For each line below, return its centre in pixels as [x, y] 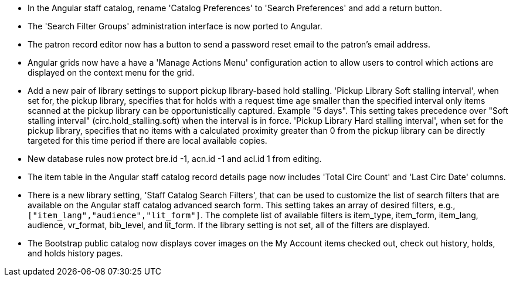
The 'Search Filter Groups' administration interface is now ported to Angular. [175, 26]
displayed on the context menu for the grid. [111, 72]
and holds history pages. [75, 253]
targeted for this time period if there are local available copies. [147, 140]
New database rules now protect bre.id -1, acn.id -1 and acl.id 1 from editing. [175, 159]
